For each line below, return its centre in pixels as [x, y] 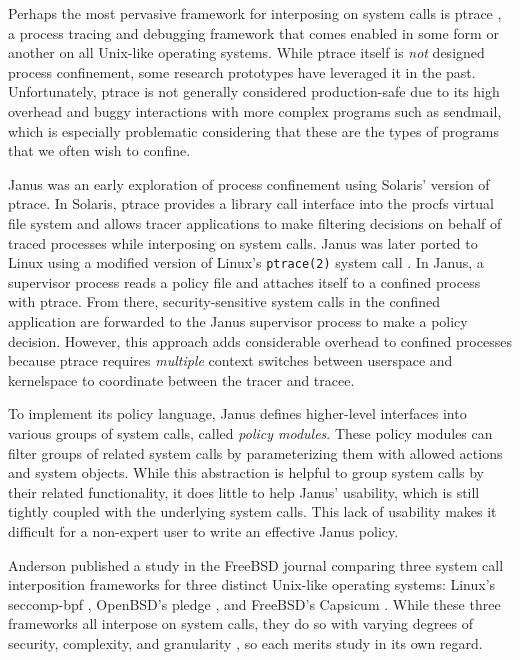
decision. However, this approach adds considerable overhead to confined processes [260, 340]
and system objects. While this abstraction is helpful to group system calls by [246, 472]
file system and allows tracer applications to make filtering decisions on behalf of [255, 222]
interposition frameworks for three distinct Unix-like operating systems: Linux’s [252, 584]
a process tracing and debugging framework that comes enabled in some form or [253, 32]
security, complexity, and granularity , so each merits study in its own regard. [245, 642]
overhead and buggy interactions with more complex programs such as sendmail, [255, 110]
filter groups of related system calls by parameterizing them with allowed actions [255, 452]
